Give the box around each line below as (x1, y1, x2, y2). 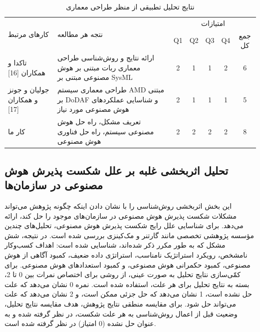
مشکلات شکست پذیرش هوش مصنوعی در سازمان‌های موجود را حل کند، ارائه (4, 210, 237, 221)
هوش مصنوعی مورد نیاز (57, 104, 129, 114)
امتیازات (201, 17, 225, 28)
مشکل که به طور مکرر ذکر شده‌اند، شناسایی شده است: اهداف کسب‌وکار (4, 240, 226, 250)
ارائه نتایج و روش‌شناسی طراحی (57, 52, 154, 63)
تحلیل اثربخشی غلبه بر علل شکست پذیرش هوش (4, 162, 229, 178)
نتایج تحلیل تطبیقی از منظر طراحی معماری (66, 1, 195, 11)
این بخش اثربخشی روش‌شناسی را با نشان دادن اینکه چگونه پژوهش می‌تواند (4, 201, 232, 211)
